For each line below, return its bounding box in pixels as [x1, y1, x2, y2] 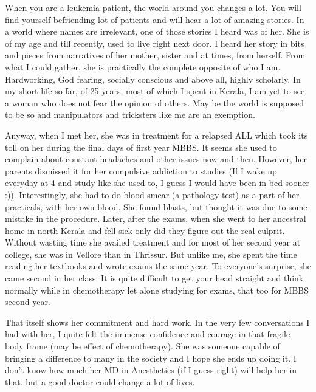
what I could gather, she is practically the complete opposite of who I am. [5, 60, 281, 73]
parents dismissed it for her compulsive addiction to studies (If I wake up [5, 164, 277, 177]
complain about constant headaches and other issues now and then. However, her [5, 153, 307, 165]
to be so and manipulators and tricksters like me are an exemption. [5, 108, 255, 121]
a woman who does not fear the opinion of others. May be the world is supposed [5, 96, 304, 109]
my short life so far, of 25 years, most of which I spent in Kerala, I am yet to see [5, 84, 305, 97]
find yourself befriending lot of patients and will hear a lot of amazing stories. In [5, 13, 304, 26]
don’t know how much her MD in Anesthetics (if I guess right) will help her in [5, 363, 297, 376]
